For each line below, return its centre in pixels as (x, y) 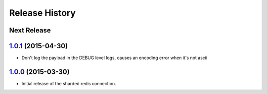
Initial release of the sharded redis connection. (69, 83)
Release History (43, 13)
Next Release (30, 30)
